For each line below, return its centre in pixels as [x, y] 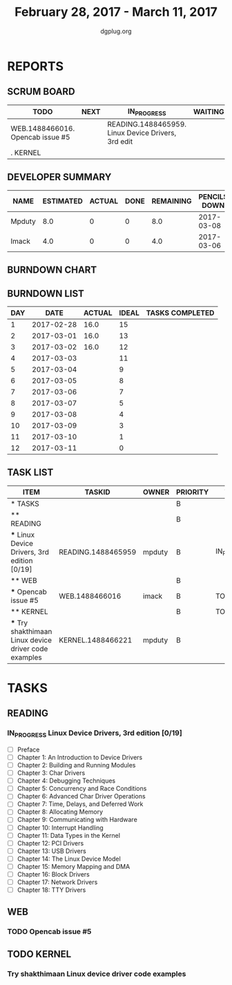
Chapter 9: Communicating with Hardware [77, 820]
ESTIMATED [62, 201]
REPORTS [36, 66]
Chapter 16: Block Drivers [53, 874]
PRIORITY [192, 492]
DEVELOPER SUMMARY [59, 177]
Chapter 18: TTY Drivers [51, 890]
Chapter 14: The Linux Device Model [69, 859]
